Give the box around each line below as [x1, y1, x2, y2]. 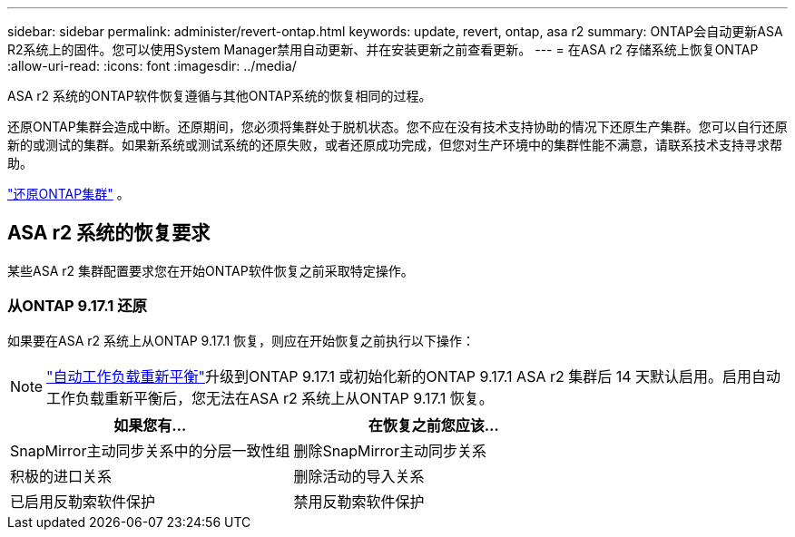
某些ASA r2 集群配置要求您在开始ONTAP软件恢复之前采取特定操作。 [7, 262, 414, 278]
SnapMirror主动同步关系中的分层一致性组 [10, 441, 290, 460]
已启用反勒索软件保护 [10, 492, 156, 511]
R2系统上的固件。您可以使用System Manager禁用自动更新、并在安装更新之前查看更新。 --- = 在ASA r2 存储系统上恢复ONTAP [7, 42, 759, 57]
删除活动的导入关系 [293, 466, 425, 485]
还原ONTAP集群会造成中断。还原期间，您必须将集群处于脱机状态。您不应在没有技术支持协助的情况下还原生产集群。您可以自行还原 [7, 119, 788, 134]
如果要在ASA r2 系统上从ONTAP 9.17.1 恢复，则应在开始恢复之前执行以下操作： [7, 332, 476, 348]
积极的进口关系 [10, 466, 113, 485]
